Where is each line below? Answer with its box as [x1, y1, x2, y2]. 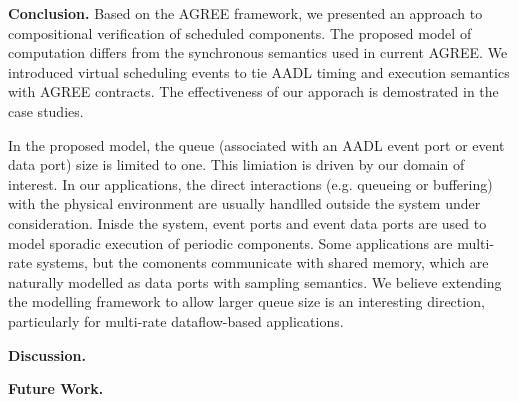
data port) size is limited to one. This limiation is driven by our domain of [8, 154, 465, 175]
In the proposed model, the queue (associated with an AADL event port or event [8, 134, 505, 155]
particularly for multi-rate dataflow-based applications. [8, 310, 344, 331]
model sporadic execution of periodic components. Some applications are [8, 232, 453, 253]
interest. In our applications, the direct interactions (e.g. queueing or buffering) [8, 173, 493, 194]
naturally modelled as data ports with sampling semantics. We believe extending [8, 271, 502, 292]
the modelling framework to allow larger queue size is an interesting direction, [8, 291, 485, 312]
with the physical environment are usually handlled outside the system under [8, 193, 481, 214]
